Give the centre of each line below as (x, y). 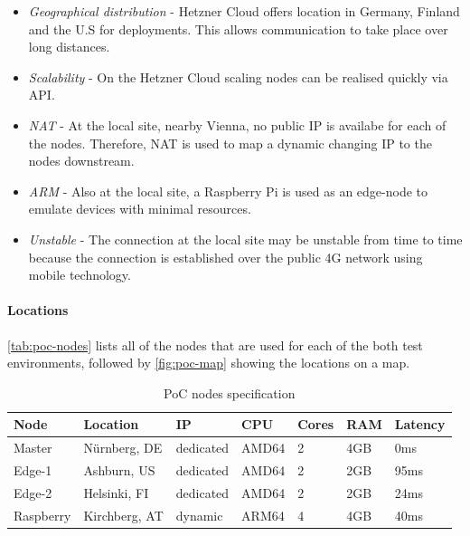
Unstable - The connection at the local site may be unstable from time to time (245, 239)
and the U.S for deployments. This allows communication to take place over (238, 29)
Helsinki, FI (116, 492)
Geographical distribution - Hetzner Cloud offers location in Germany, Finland (244, 11)
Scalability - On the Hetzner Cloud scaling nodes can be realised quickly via (238, 77)
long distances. (69, 47)
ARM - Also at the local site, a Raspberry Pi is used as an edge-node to (228, 191)
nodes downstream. (81, 161)
